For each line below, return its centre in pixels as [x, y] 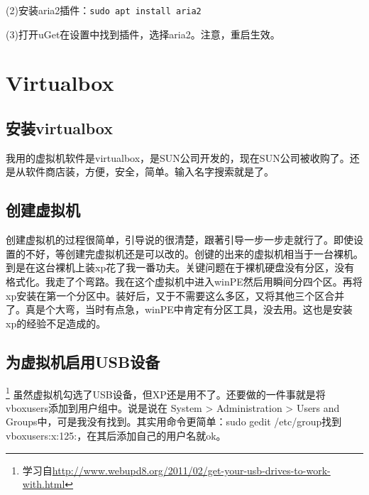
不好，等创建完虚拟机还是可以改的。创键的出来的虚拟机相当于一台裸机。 [194, 253]
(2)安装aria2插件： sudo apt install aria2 [104, 10]
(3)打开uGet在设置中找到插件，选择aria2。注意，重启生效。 [143, 34]
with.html [44, 484]
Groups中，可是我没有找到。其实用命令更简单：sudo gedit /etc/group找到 [174, 421]
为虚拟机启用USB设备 [83, 361]
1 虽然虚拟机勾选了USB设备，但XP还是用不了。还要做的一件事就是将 [166, 393]
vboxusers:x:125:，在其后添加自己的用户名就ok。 [116, 436]
